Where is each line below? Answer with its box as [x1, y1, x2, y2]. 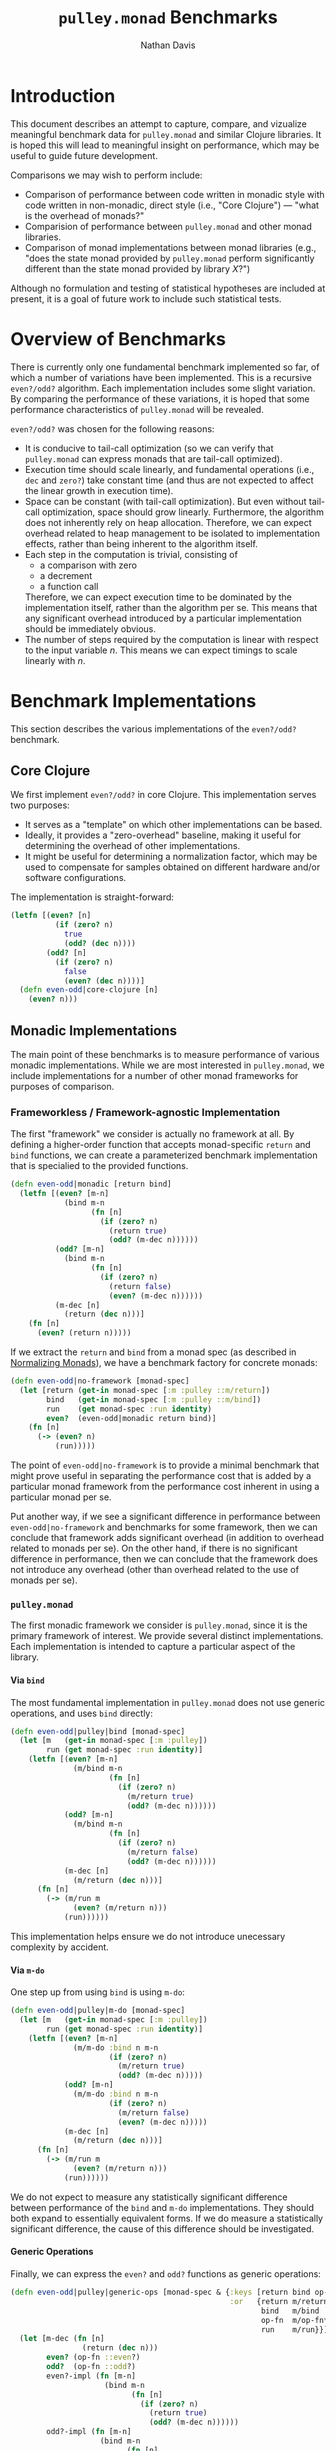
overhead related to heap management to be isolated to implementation [24, 527, 321, 539]
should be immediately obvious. [24, 622, 157, 635]
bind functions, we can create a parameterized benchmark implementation [10, 1149, 318, 1161]
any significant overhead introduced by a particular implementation [24, 612, 302, 624]
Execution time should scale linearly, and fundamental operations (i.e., [24, 463, 315, 475]
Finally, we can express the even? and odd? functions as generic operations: [10, 2268, 322, 2280]
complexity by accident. [10, 1941, 110, 1953]
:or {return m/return [229, 2296, 329, 2306]
